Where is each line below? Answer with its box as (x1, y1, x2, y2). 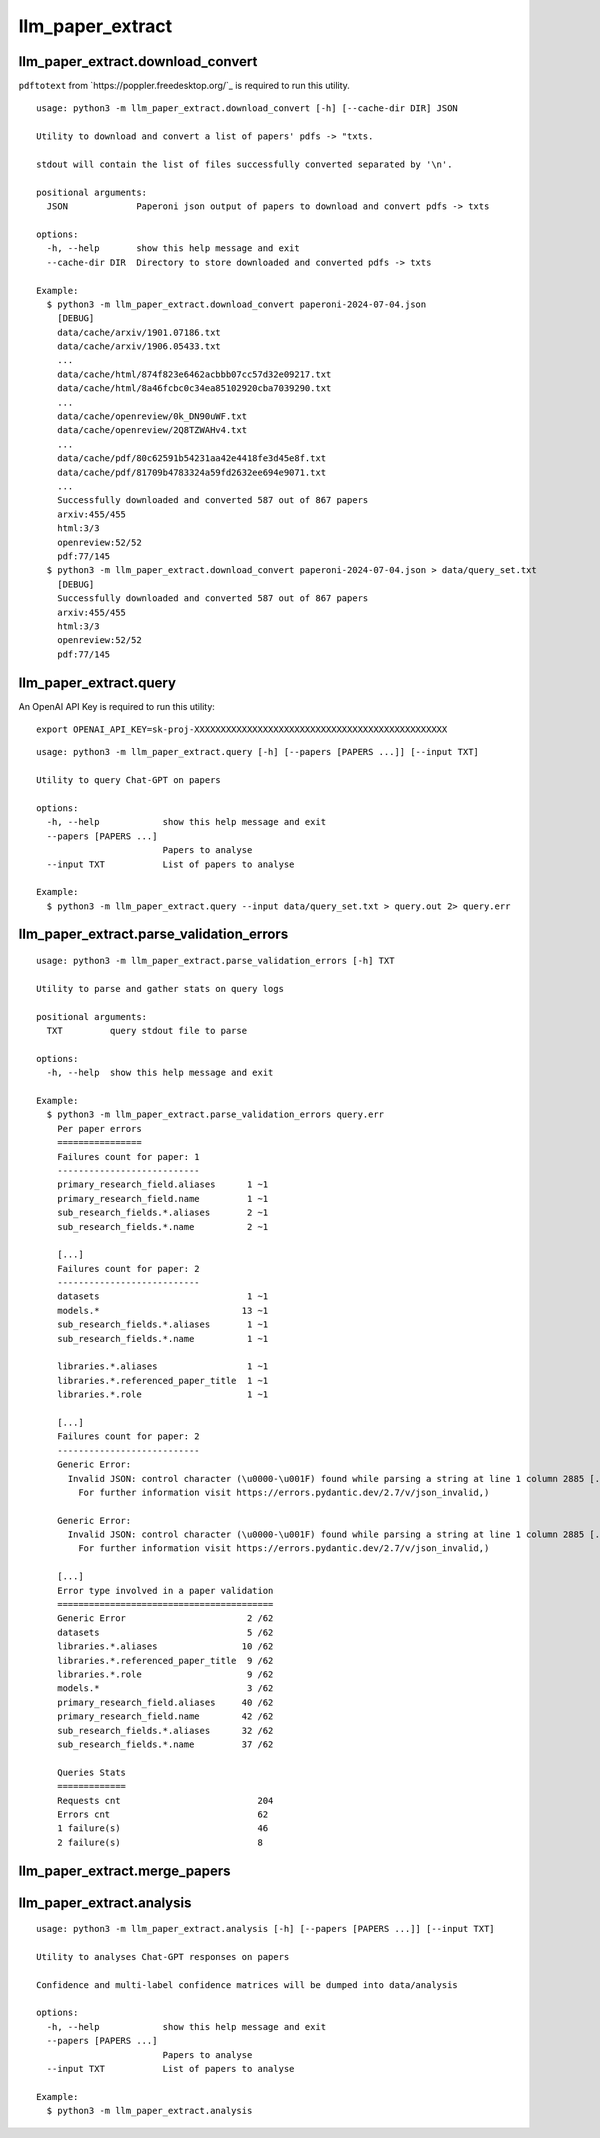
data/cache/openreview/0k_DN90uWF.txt (56, 411, 248, 422)
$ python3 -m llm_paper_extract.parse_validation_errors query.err (46, 1109, 385, 1120)
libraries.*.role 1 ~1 (56, 1389, 269, 1400)
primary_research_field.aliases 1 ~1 (56, 1179, 269, 1190)
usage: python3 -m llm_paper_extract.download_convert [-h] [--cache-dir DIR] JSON (36, 103, 459, 114)
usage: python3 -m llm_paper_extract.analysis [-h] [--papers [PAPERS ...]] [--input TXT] (36, 1923, 495, 1935)
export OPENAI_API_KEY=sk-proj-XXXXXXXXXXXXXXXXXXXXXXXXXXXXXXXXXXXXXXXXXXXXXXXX (36, 723, 448, 735)
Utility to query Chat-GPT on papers (36, 775, 222, 786)
